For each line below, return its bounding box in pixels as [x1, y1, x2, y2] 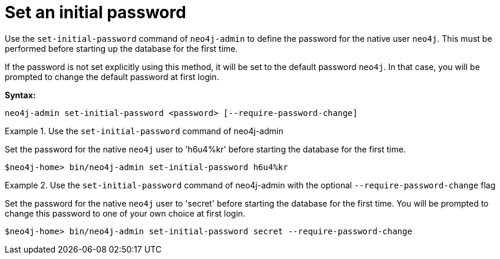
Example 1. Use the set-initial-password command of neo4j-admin [5, 125, 284, 136]
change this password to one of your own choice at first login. [5, 208, 245, 218]
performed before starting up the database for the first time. [5, 43, 238, 54]
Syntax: [5, 89, 36, 100]
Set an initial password [5, 2, 186, 22]
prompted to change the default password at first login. [5, 71, 219, 82]
